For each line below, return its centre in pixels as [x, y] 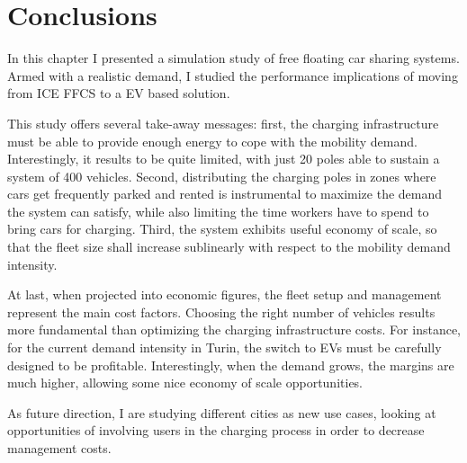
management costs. [59, 448]
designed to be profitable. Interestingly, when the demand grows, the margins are [231, 365]
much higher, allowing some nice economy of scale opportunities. [185, 383]
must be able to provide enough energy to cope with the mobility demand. [212, 141]
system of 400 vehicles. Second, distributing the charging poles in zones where [222, 176]
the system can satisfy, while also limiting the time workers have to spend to [218, 211]
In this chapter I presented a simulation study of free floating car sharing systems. [233, 58]
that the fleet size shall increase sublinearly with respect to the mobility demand [229, 247]
